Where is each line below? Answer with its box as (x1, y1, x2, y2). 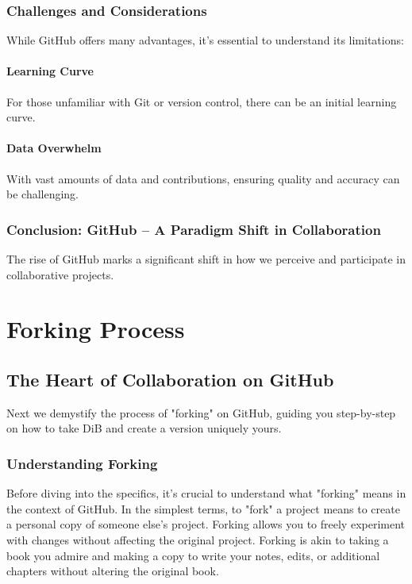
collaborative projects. (6, 266, 114, 282)
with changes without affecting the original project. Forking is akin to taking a (6, 531, 389, 547)
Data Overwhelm (6, 140, 102, 156)
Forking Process (6, 313, 185, 345)
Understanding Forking (6, 453, 158, 473)
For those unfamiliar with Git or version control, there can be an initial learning (6, 93, 397, 109)
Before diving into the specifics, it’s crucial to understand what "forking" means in (6, 485, 406, 501)
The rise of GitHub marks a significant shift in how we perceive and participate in (6, 251, 406, 267)
